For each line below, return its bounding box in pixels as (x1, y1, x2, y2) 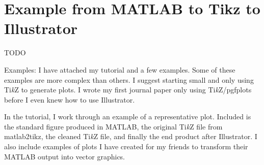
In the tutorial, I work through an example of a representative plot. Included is (4, 111, 251, 122)
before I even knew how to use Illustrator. (4, 94, 135, 105)
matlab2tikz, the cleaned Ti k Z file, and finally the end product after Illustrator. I (4, 131, 257, 142)
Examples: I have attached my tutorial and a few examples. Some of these (4, 64, 235, 75)
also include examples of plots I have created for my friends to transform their (4, 141, 248, 152)
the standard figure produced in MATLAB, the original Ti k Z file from (4, 121, 223, 131)
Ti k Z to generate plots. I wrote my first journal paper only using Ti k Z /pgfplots (4, 84, 252, 95)
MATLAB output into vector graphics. (4, 151, 125, 161)
